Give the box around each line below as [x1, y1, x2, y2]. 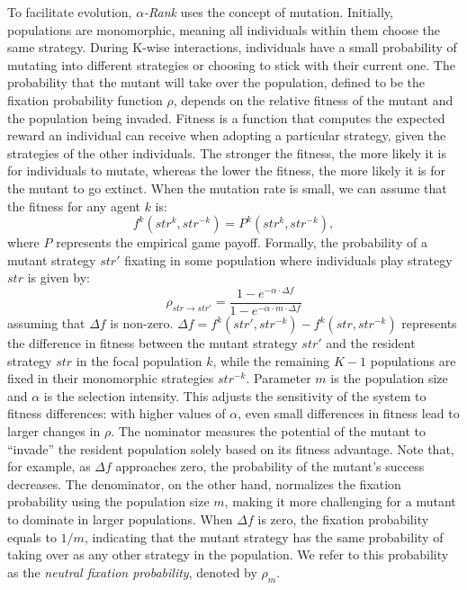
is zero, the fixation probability [257, 509, 429, 528]
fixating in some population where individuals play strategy [124, 250, 453, 269]
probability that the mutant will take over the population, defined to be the [7, 73, 426, 92]
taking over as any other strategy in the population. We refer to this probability [7, 545, 449, 564]
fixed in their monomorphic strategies [7, 369, 214, 388]
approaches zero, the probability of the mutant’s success [115, 457, 425, 476]
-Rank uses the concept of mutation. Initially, [144, 3, 393, 21]
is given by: [27, 268, 90, 287]
